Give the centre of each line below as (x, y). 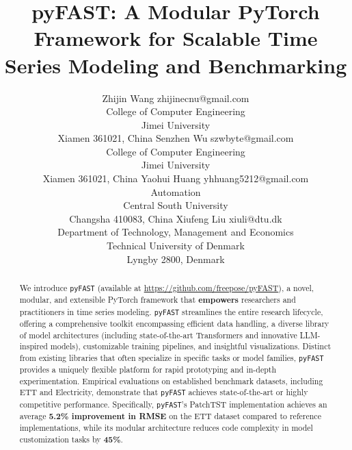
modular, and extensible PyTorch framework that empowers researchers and (158, 300)
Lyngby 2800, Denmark (176, 259)
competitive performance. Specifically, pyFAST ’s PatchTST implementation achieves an (173, 404)
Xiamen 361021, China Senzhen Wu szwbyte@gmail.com (176, 138)
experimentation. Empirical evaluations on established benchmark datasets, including (171, 380)
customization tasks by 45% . (71, 439)
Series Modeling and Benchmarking (176, 65)
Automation (176, 191)
